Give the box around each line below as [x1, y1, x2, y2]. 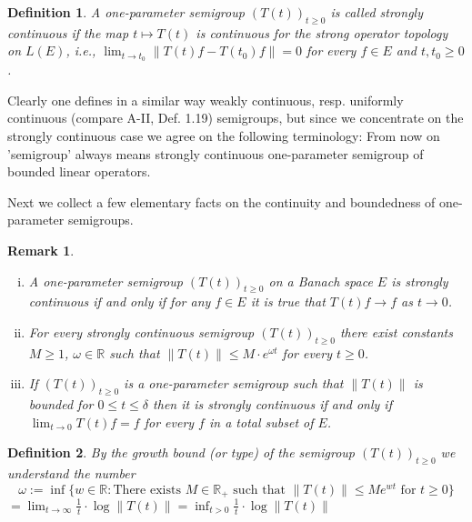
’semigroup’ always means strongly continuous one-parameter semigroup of [7, 144, 424, 163]
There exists [113, 483, 181, 497]
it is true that [250, 292, 326, 311]
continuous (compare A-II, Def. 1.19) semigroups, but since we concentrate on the [7, 108, 464, 127]
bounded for [28, 395, 94, 414]
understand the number [7, 464, 136, 483]
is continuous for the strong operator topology [196, 23, 448, 42]
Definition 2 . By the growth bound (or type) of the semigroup [7, 443, 356, 462]
